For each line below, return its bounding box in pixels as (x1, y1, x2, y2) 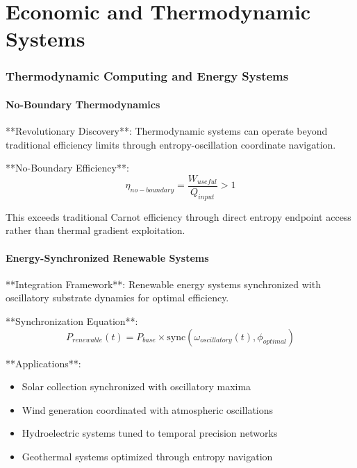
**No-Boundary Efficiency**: (6, 160, 129, 175)
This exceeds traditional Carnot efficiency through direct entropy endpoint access (6, 209, 351, 224)
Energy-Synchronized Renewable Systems (6, 250, 209, 265)
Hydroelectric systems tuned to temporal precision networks (22, 426, 278, 440)
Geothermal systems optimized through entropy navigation (22, 449, 273, 463)
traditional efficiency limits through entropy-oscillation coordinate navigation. (6, 137, 336, 151)
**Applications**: (6, 356, 81, 370)
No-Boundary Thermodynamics (6, 97, 160, 111)
